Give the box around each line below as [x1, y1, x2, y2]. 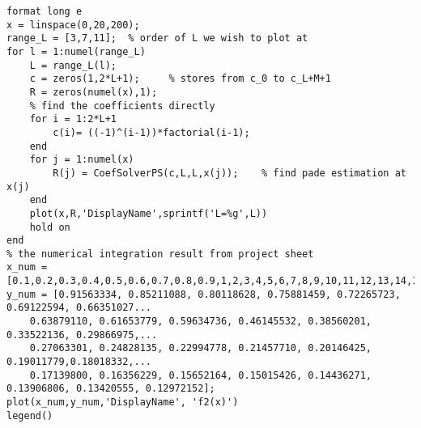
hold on [29, 221, 70, 233]
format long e [6, 6, 83, 17]
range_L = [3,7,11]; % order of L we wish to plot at [6, 32, 308, 44]
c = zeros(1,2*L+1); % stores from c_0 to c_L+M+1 [29, 73, 331, 85]
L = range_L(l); [29, 59, 117, 71]
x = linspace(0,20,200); [6, 19, 140, 31]
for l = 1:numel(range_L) [6, 45, 146, 57]
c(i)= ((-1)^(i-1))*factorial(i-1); [53, 126, 250, 138]
